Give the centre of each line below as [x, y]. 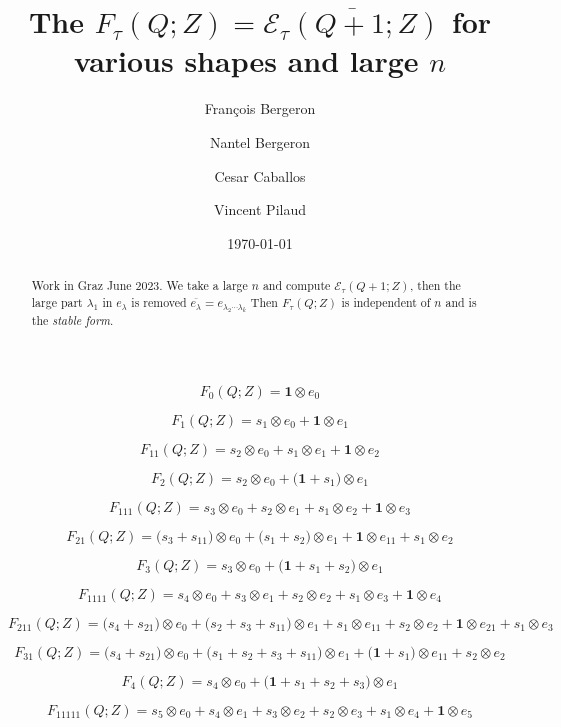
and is [461, 301]
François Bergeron [260, 108]
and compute [296, 285]
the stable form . [72, 320]
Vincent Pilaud [260, 209]
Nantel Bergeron [260, 141]
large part [57, 301]
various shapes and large [246, 60]
